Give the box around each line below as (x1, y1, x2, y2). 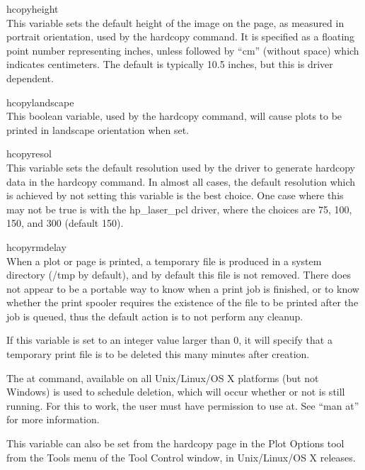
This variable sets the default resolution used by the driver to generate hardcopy (6, 160, 355, 174)
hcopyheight (6, 1, 59, 16)
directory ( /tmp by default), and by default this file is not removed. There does (6, 267, 351, 282)
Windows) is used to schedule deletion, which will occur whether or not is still (6, 384, 345, 399)
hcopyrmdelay (6, 239, 66, 254)
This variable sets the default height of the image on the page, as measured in (6, 15, 344, 30)
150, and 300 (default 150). (6, 216, 124, 230)
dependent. (6, 70, 54, 85)
